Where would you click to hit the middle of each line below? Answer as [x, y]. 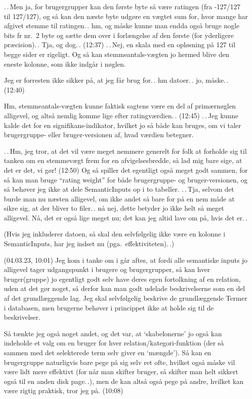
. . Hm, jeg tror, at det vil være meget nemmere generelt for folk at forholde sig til [126, 151]
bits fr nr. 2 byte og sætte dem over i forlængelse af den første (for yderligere [119, 35]
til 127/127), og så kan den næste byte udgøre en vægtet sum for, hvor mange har [126, 16]
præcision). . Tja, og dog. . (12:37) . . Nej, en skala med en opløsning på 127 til [120, 45]
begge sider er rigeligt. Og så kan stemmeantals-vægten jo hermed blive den [117, 54]
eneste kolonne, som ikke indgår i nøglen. [65, 63]
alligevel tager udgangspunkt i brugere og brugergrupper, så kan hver [107, 269]
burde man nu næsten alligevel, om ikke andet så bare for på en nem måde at [119, 198]
